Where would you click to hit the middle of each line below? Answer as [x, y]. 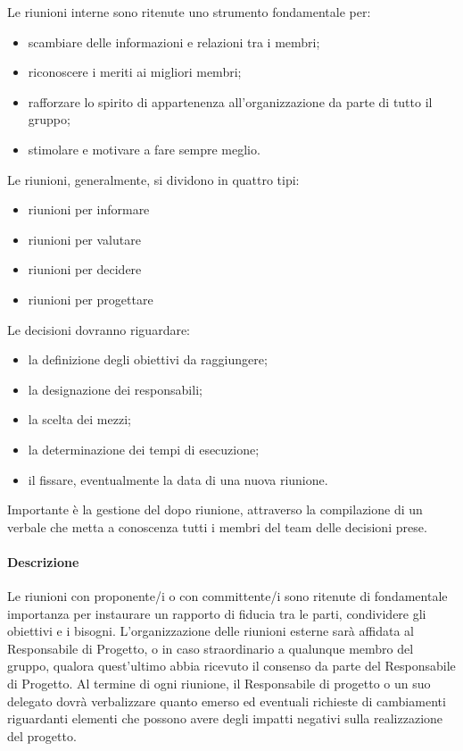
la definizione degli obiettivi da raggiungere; [148, 359]
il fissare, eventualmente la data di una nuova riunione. [178, 479]
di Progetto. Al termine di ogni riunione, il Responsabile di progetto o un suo [219, 684]
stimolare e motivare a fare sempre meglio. [144, 149]
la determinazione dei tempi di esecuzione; [144, 449]
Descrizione [43, 561]
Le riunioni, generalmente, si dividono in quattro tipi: [153, 179]
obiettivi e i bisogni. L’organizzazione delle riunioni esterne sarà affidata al [211, 631]
